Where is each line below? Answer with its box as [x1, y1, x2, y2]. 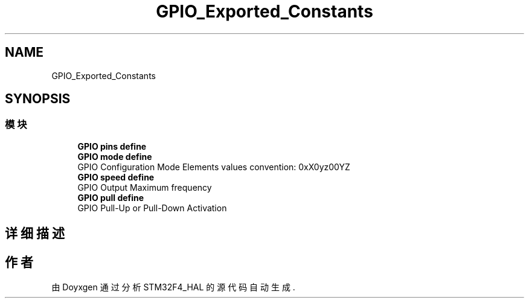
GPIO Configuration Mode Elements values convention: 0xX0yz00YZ [77, 161, 350, 172]
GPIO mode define [77, 151, 152, 162]
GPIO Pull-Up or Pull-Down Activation [77, 202, 227, 213]
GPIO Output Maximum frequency [77, 182, 212, 193]
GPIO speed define [77, 171, 155, 182]
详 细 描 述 [5, 226, 65, 241]
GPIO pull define [77, 192, 144, 203]
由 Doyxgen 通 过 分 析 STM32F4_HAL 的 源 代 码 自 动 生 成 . [51, 282, 295, 293]
